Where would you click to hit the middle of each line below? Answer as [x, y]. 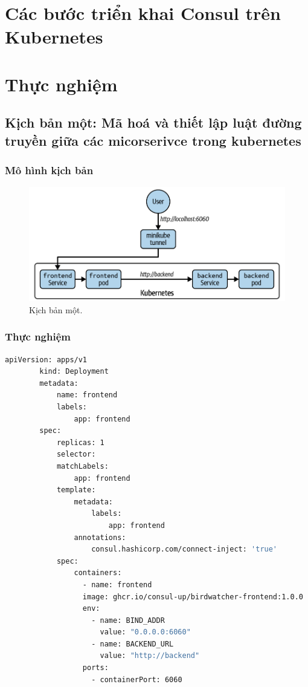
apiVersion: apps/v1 [46, 360]
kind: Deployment [74, 372]
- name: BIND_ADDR [128, 620]
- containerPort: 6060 [137, 679]
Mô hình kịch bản [49, 170]
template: [76, 490]
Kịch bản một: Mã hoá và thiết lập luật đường [153, 122]
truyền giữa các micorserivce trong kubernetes [153, 140]
